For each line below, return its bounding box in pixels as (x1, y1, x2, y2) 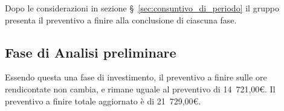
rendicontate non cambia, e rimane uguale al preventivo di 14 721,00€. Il (5, 82, 276, 95)
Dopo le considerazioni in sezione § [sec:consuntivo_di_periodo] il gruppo (5, 2, 279, 14)
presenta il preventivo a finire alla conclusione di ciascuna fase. (5, 13, 237, 26)
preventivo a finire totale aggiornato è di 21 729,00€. (5, 94, 201, 107)
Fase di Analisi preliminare (5, 43, 176, 61)
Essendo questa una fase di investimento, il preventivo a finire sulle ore (5, 71, 267, 83)
